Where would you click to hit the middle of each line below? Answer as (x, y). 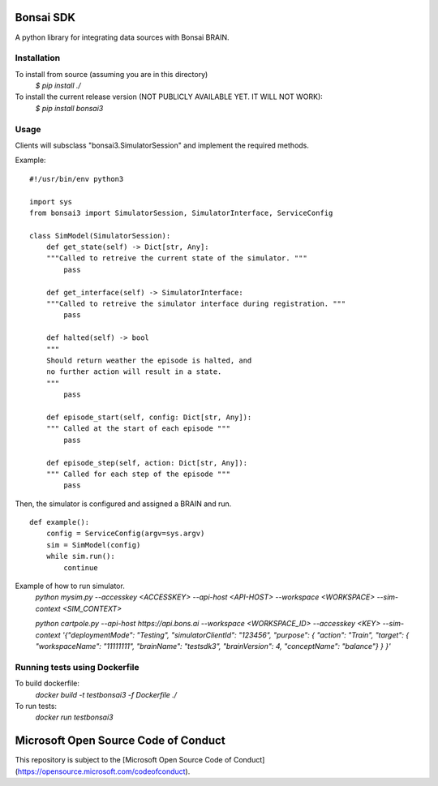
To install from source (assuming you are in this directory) (112, 74)
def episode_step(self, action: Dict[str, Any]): (146, 463)
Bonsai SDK (45, 17)
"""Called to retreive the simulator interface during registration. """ (196, 304)
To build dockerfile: (47, 683)
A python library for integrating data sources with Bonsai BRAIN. (122, 37)
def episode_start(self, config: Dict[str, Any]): (149, 417)
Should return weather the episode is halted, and (149, 361)
